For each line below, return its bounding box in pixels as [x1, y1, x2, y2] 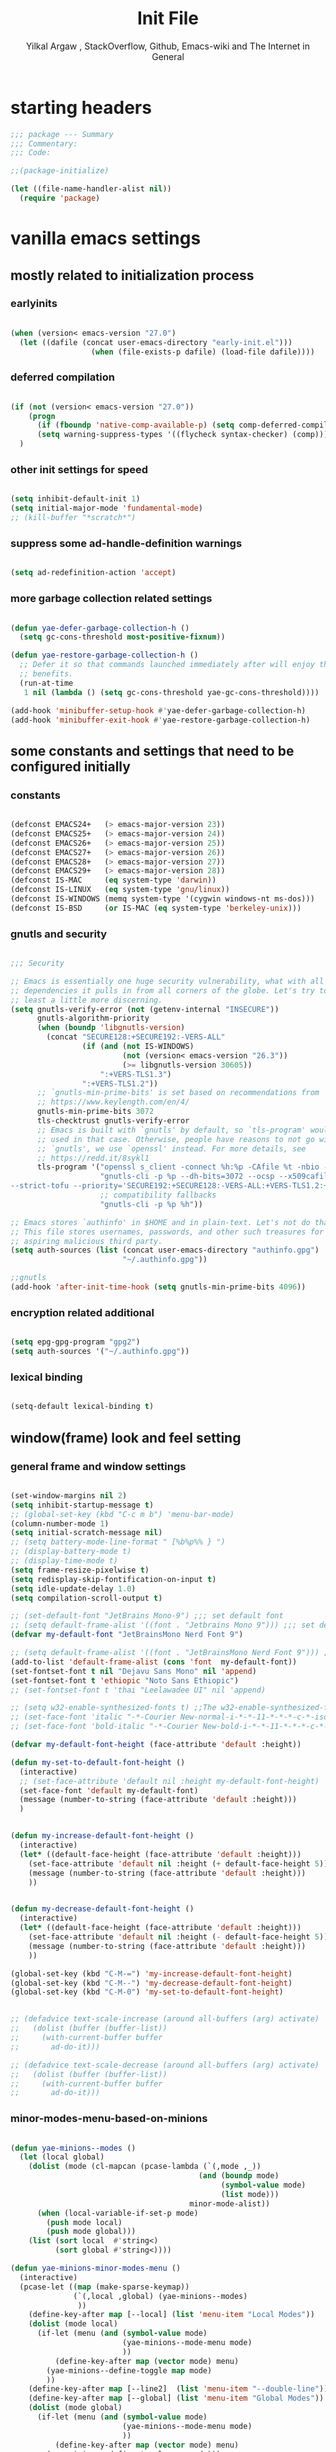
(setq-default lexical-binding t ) [10, 1402, 155, 1412]
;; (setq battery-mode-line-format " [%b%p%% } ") [10, 1537, 226, 1547]
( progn [28, 411, 56, 421]
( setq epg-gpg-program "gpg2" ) [10, 1337, 141, 1347]
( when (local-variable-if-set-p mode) [36, 2208, 199, 2218]
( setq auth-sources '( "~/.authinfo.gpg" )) [10, 1347, 190, 1357]
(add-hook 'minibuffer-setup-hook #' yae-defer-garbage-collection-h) [10, 705, 307, 716]
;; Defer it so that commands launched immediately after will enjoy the [19, 660, 333, 670]
